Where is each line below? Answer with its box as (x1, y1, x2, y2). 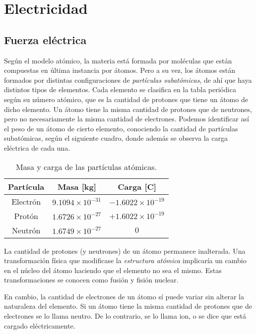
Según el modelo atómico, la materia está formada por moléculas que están (4, 55, 232, 65)
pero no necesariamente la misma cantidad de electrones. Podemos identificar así (4, 113, 249, 124)
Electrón (11, 195, 41, 207)
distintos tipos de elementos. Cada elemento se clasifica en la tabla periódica (4, 84, 236, 95)
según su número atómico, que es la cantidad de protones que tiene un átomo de (4, 94, 248, 104)
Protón (14, 210, 38, 222)
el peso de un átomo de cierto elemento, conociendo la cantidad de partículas (4, 123, 238, 133)
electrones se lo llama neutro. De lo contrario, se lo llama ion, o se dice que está (4, 311, 246, 321)
